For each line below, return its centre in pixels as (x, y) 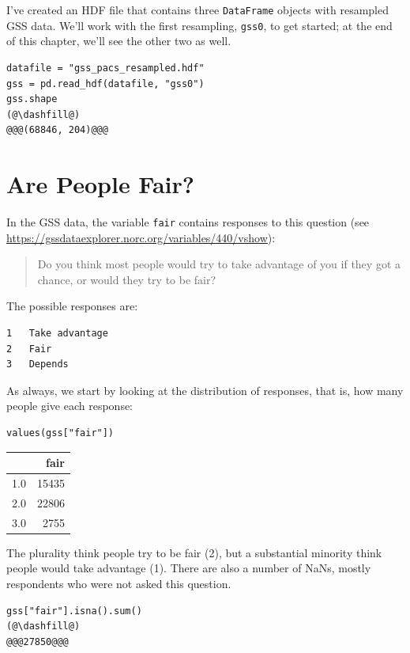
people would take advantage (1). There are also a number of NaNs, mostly (189, 568)
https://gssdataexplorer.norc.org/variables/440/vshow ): (141, 237)
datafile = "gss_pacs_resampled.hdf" (105, 68)
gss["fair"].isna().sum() (74, 611)
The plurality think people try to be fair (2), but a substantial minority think (194, 552)
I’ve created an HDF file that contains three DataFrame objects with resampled (197, 9)
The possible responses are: (72, 306)
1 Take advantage (57, 334)
